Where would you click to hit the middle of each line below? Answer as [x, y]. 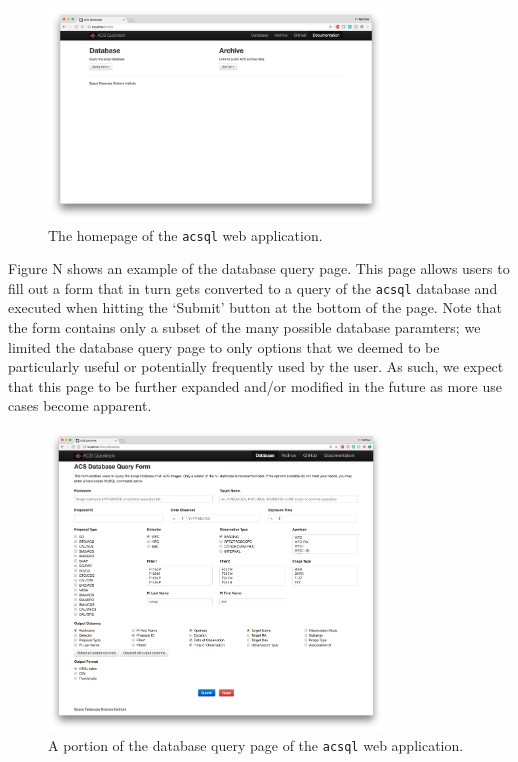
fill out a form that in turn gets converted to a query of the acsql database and [253, 287]
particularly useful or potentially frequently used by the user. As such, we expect [256, 366]
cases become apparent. [80, 405]
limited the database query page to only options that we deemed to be [224, 346]
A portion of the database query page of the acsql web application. [256, 744]
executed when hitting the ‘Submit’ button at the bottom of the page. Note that [255, 307]
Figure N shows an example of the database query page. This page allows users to [259, 268]
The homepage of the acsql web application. [185, 234]
